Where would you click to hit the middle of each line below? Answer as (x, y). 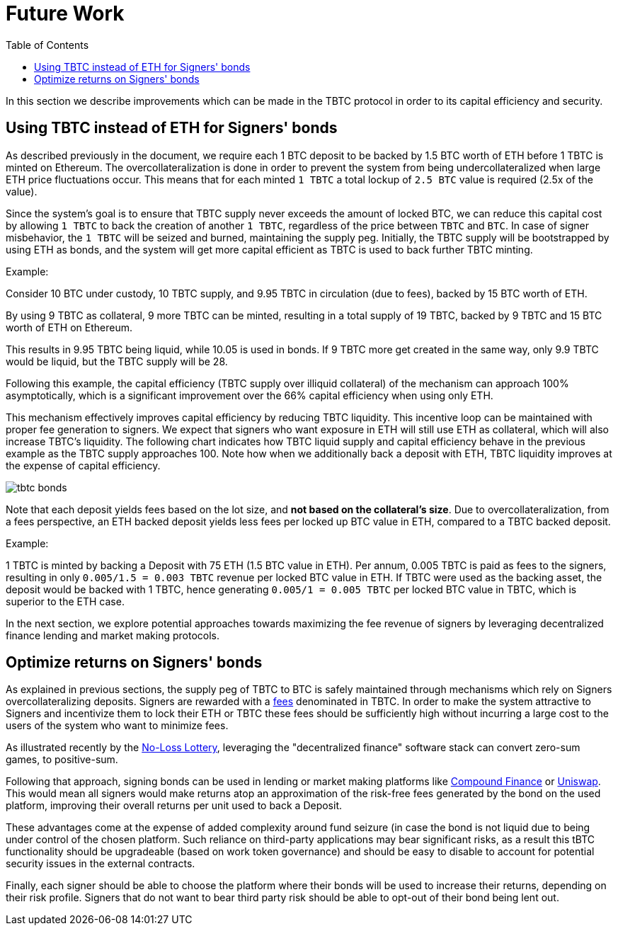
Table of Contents (47, 45)
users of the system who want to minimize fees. (117, 726)
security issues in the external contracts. (101, 864)
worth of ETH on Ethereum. (69, 327)
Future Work (65, 13)
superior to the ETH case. (65, 601)
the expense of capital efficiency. (83, 465)
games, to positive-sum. (62, 760)
